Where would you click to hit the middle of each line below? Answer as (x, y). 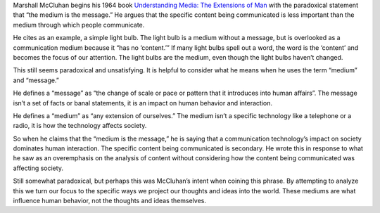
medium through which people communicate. (79, 25)
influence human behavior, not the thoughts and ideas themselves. (110, 201)
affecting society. (38, 168)
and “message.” (36, 80)
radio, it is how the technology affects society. (80, 126)
